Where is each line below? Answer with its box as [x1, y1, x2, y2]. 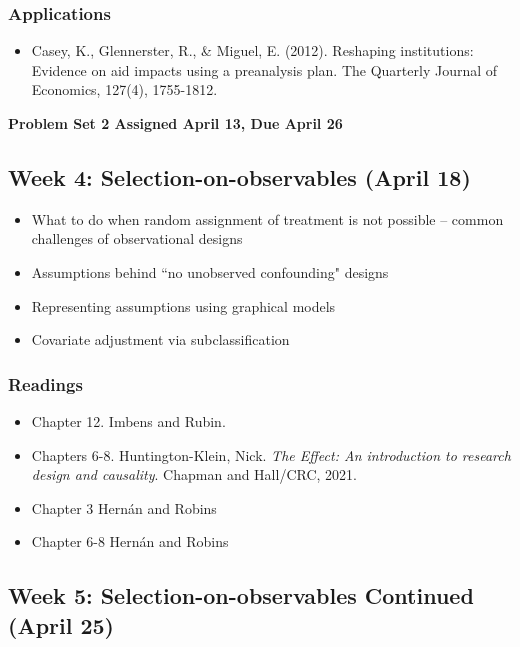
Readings [8, 371, 83, 396]
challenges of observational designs [31, 228, 243, 249]
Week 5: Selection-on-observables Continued [8, 580, 474, 611]
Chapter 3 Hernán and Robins [31, 497, 217, 518]
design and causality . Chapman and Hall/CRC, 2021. [31, 464, 357, 485]
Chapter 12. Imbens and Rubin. [31, 410, 226, 431]
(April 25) [8, 609, 114, 640]
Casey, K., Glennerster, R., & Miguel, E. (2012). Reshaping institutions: [31, 40, 474, 61]
